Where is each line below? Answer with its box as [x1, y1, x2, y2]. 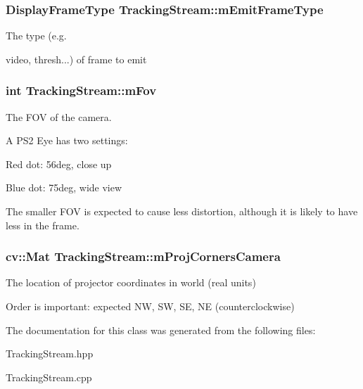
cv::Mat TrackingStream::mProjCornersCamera [6, 248, 281, 265]
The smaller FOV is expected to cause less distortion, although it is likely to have [6, 204, 358, 218]
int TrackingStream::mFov [6, 82, 157, 99]
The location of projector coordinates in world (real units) [6, 275, 256, 290]
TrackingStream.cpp [6, 369, 92, 384]
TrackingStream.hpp [6, 346, 94, 361]
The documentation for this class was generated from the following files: [6, 322, 316, 337]
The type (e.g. [6, 28, 67, 43]
